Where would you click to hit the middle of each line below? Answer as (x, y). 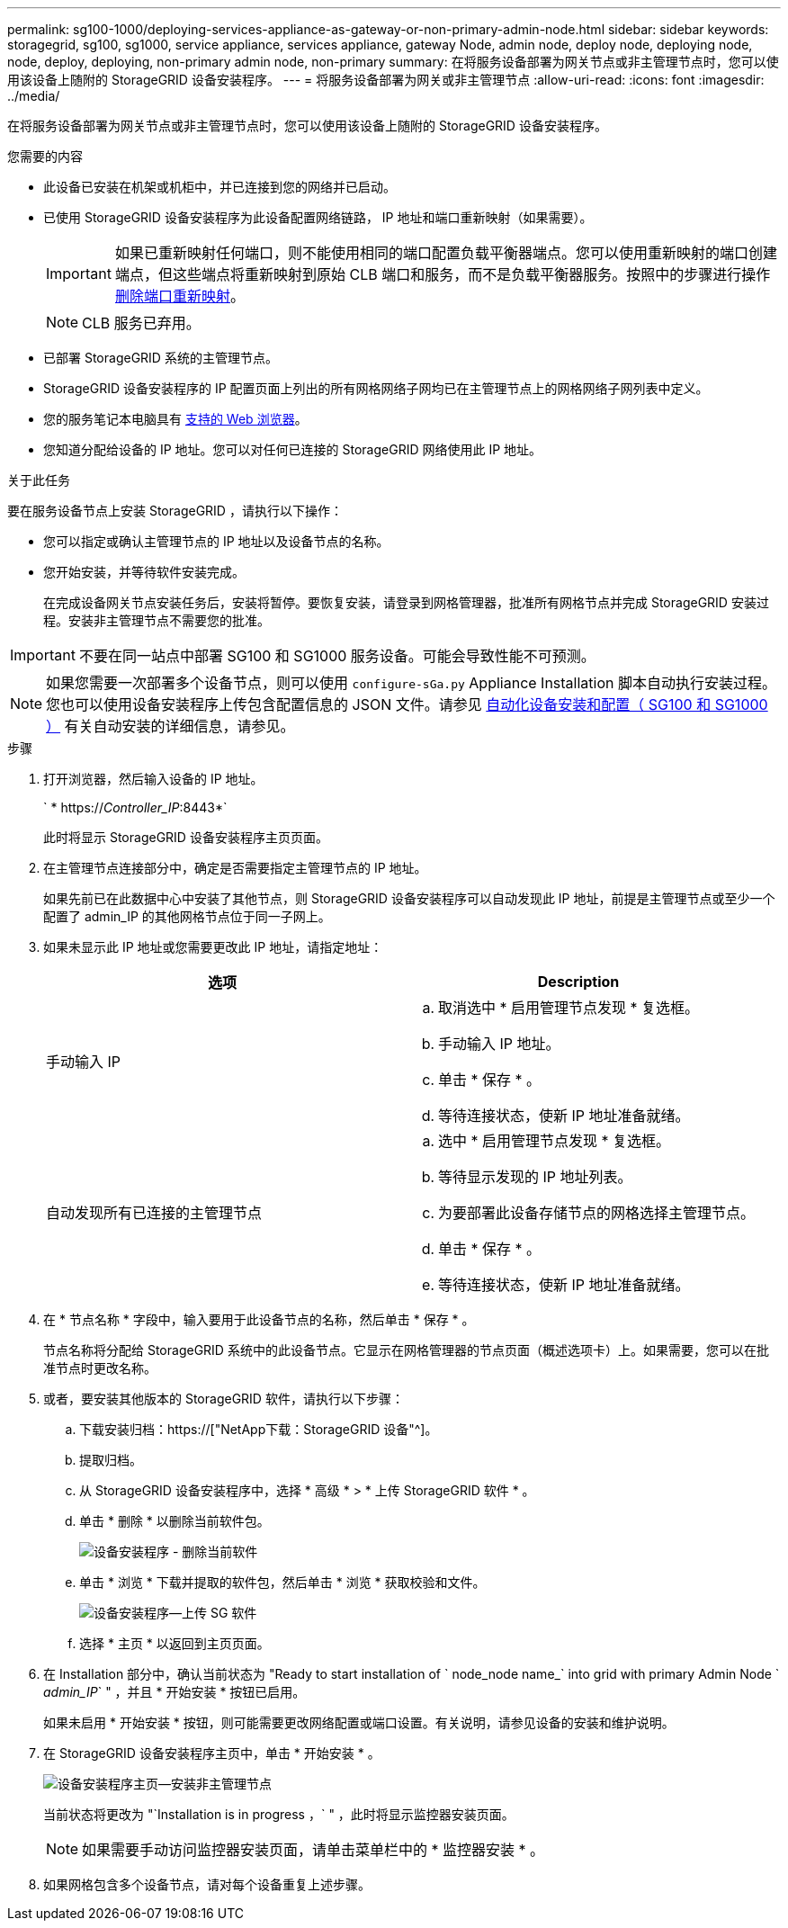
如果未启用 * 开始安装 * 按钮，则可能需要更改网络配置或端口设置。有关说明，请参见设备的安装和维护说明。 (359, 1722)
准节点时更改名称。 (100, 1368)
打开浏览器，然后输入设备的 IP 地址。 (153, 779)
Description (578, 982)
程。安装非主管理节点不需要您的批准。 (157, 620)
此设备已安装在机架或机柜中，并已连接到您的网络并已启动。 (219, 187)
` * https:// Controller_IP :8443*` (135, 807)
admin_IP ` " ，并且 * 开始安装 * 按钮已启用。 (175, 1692)
